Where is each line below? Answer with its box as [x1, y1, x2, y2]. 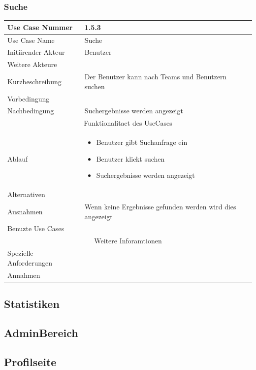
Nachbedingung [7, 105, 54, 116]
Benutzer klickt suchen [96, 153, 165, 164]
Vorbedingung [7, 93, 50, 103]
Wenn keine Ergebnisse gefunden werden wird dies [84, 201, 236, 211]
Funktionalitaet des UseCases [84, 118, 172, 128]
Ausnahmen [7, 206, 43, 216]
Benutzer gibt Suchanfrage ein [96, 137, 188, 147]
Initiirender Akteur [7, 47, 65, 57]
